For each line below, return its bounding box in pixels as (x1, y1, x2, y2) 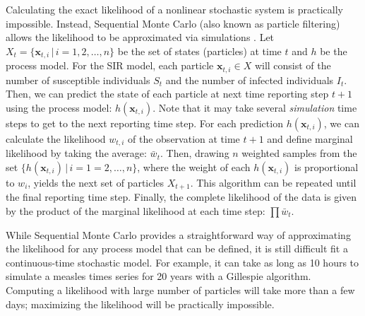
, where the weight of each (137, 159, 251, 174)
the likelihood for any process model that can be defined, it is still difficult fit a (6, 241, 348, 256)
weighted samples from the (241, 146, 357, 160)
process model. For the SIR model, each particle (6, 58, 214, 73)
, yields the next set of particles (28, 175, 164, 189)
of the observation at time (128, 131, 240, 146)
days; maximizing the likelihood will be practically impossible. (6, 296, 275, 311)
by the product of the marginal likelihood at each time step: (6, 203, 265, 218)
